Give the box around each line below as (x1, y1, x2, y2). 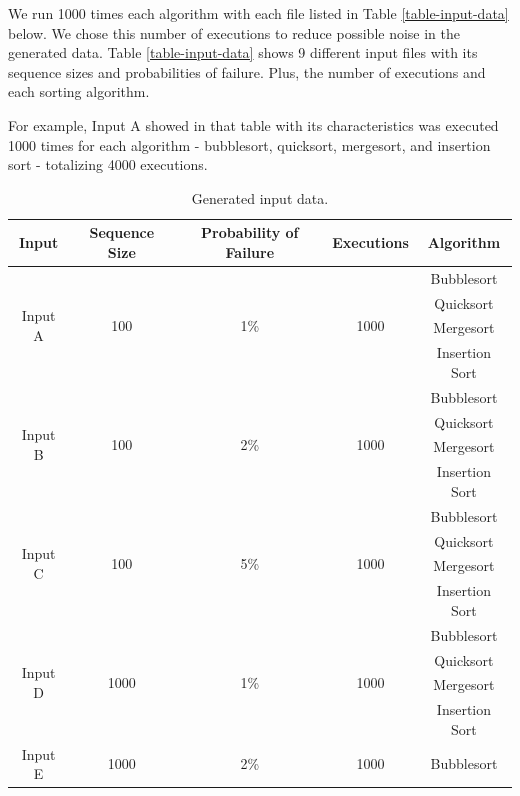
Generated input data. (191, 187, 329, 208)
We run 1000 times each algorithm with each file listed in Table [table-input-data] (8, 3, 509, 23)
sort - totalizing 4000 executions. (8, 154, 208, 175)
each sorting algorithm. (8, 81, 150, 102)
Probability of (201, 222, 299, 243)
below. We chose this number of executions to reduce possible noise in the (8, 22, 461, 43)
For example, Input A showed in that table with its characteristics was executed (8, 114, 499, 135)
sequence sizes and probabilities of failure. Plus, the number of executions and (8, 61, 486, 82)
